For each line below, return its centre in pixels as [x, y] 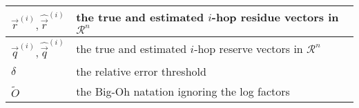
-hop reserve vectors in [249, 49]
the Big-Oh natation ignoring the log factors [183, 91]
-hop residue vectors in [275, 17]
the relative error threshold [141, 71]
